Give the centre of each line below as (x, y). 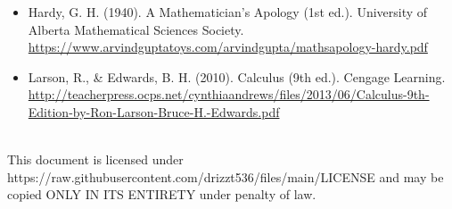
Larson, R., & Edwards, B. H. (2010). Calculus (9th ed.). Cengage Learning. (237, 76)
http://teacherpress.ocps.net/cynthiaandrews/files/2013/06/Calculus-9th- (229, 94)
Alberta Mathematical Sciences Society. (136, 29)
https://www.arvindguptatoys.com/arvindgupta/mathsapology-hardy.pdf (228, 47)
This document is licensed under (95, 159)
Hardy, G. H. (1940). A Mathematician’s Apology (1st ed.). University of (228, 12)
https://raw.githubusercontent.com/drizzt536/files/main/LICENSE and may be (226, 176)
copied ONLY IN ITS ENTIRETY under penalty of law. (162, 194)
